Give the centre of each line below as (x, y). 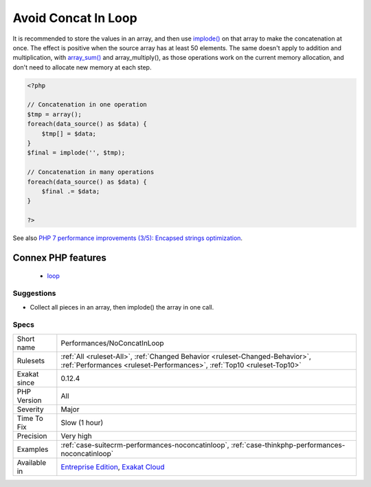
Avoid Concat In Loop (75, 18)
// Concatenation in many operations (91, 172)
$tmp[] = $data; (69, 133)
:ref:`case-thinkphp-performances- (288, 445)
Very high (76, 435)
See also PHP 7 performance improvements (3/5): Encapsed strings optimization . (128, 238)
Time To (30, 418)
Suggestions (34, 294)
